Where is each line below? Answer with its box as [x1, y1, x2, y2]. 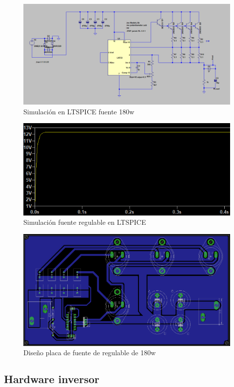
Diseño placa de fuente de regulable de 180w [23, 347, 156, 358]
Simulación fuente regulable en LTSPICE [23, 217, 146, 227]
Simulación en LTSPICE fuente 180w [23, 106, 135, 116]
